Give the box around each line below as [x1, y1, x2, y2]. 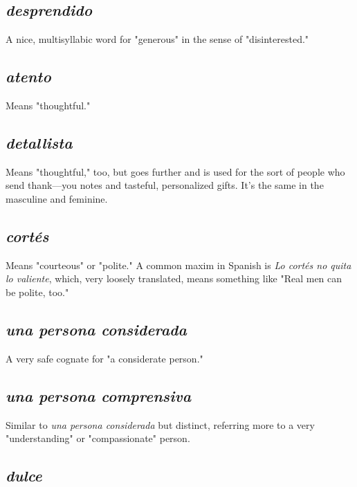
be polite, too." [6, 284, 69, 299]
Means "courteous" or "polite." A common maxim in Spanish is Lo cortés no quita [6, 257, 351, 272]
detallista [6, 131, 73, 153]
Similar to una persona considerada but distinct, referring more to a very [6, 417, 315, 432]
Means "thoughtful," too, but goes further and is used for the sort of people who [6, 164, 345, 178]
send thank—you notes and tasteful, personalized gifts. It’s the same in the [6, 178, 324, 192]
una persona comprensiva [6, 385, 192, 406]
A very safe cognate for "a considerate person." [6, 351, 203, 365]
